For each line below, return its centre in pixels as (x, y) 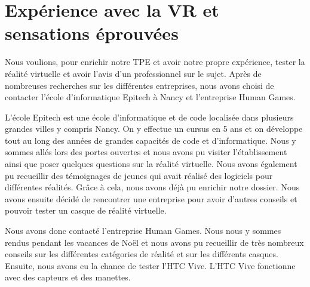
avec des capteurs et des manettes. (68, 277)
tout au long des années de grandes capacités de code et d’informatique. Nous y (151, 140)
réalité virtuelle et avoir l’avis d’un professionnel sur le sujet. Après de (133, 73)
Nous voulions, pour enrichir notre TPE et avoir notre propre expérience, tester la (155, 62)
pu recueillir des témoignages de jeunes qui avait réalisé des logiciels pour (139, 175)
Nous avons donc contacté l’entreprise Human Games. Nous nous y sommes (143, 231)
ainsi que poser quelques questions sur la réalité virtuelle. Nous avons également (151, 164)
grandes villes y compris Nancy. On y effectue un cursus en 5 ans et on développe (154, 129)
